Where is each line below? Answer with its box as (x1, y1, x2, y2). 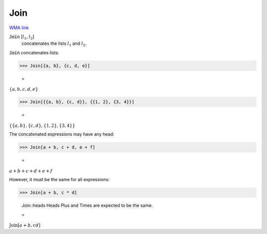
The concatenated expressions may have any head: (9, 131, 115, 137)
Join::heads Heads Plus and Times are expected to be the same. (21, 202, 153, 208)
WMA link (9, 25, 29, 31)
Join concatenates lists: (9, 49, 59, 55)
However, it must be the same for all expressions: (9, 177, 110, 183)
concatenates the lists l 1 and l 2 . (21, 40, 87, 48)
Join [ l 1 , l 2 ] (9, 34, 35, 40)
